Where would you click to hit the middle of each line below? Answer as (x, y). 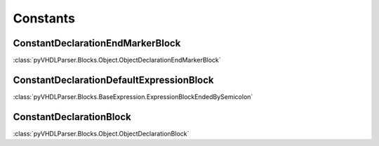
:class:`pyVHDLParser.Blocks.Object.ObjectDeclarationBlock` (101, 133)
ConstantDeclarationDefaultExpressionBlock (113, 80)
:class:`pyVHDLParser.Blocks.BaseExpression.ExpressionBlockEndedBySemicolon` (133, 97)
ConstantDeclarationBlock (72, 117)
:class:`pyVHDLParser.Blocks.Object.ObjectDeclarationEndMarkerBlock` (117, 60)
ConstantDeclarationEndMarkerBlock (97, 43)
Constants (44, 18)
